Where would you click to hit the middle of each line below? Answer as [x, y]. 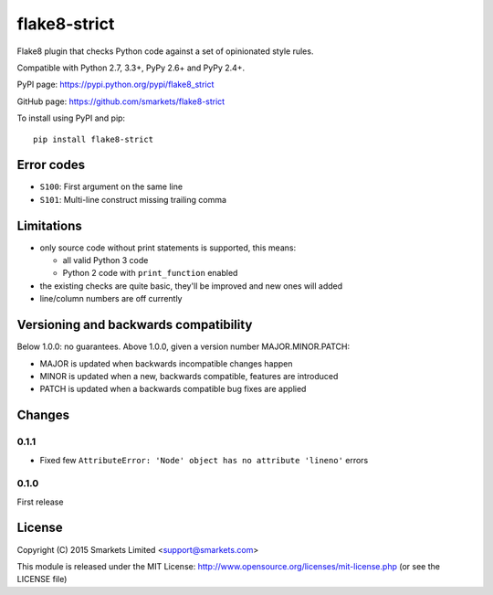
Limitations [49, 225]
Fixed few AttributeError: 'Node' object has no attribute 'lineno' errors [204, 460]
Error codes [51, 165]
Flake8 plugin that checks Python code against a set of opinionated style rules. [165, 51]
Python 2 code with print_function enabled [150, 273]
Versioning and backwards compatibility [135, 325]
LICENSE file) [42, 579]
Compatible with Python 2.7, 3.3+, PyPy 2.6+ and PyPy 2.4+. [131, 68]
